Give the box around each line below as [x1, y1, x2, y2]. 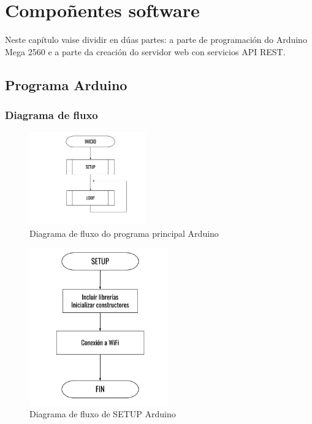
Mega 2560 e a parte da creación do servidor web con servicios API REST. [5, 45, 286, 58]
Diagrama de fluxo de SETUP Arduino [29, 407, 176, 420]
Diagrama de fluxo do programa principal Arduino [29, 226, 219, 239]
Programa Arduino [5, 75, 127, 94]
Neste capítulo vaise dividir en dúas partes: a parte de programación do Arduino [5, 33, 307, 46]
